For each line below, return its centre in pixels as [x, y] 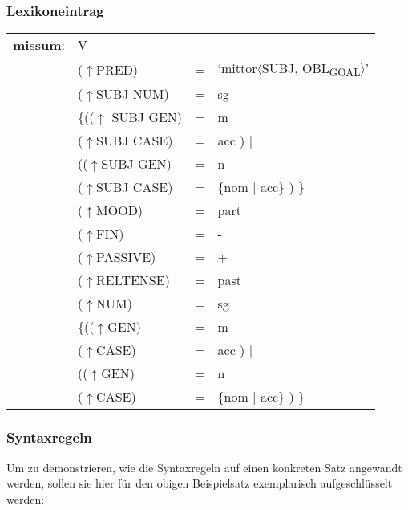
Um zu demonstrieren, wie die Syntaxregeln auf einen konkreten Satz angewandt [204, 467]
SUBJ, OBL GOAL [311, 69]
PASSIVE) [126, 257]
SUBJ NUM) [133, 94]
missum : [39, 45]
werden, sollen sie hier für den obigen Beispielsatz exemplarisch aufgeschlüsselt [200, 483]
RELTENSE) [133, 280]
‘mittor [237, 68]
